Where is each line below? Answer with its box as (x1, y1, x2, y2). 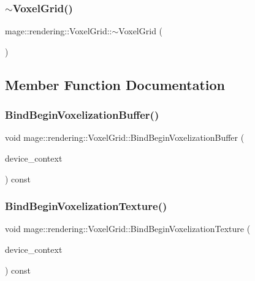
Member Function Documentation (5, 75, 226, 94)
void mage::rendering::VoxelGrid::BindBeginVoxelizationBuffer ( (5, 131, 245, 144)
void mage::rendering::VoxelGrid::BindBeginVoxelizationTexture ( (5, 222, 251, 235)
